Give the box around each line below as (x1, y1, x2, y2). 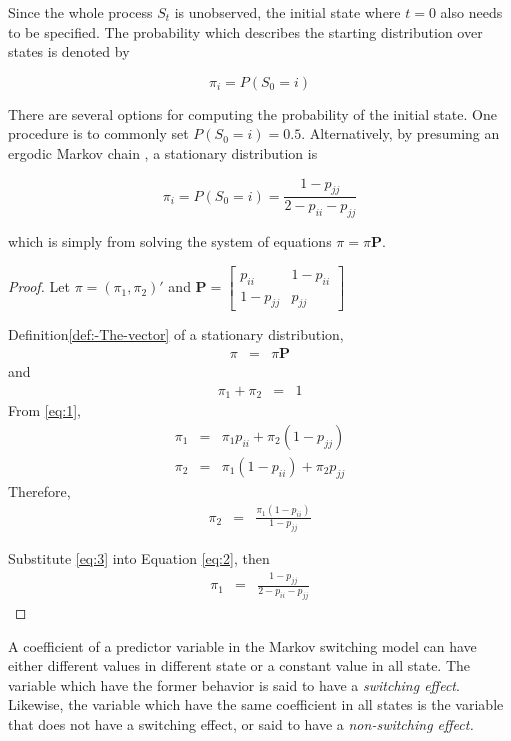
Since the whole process (8, 2, 153, 22)
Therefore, (8, 480, 71, 501)
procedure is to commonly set (8, 123, 189, 144)
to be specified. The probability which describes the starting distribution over (8, 21, 483, 42)
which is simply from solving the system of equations (8, 231, 332, 252)
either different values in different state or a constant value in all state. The (8, 655, 471, 676)
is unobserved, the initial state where (174, 2, 401, 22)
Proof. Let (8, 276, 70, 297)
